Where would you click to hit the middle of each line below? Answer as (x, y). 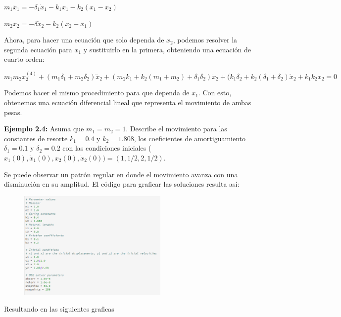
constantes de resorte (36, 138)
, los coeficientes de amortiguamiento (190, 138)
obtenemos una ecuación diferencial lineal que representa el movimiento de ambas (128, 102)
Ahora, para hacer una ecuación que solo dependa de (84, 40)
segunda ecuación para (38, 49)
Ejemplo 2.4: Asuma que (44, 129)
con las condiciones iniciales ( (107, 148)
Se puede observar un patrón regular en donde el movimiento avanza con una (121, 174)
